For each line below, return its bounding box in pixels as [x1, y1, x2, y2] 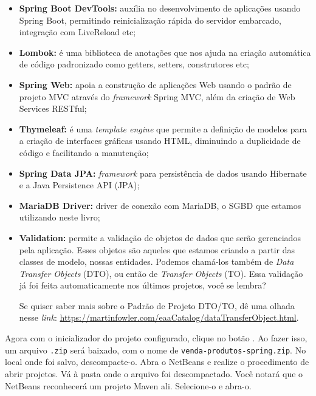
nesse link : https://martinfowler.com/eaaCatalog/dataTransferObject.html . [19, 311, 299, 324]
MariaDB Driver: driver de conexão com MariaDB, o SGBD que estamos [19, 199, 301, 211]
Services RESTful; [19, 102, 87, 115]
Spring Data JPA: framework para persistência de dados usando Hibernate [19, 166, 307, 179]
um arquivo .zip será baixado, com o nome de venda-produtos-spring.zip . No [5, 343, 306, 356]
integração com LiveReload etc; [19, 26, 136, 38]
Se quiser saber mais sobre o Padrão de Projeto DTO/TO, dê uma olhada [19, 299, 295, 312]
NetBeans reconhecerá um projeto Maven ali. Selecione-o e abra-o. [5, 379, 252, 392]
